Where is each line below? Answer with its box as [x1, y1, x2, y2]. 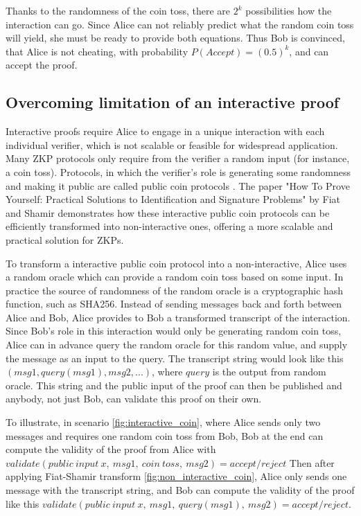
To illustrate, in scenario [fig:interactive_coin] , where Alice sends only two [6, 415, 321, 429]
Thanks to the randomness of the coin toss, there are [6, 3, 231, 17]
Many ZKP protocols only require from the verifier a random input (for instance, [6, 151, 350, 166]
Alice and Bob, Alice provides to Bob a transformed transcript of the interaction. [6, 310, 351, 324]
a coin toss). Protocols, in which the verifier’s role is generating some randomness [6, 164, 351, 179]
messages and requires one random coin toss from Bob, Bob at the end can [6, 428, 324, 443]
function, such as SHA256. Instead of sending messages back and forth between [6, 296, 342, 311]
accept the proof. [6, 57, 78, 72]
